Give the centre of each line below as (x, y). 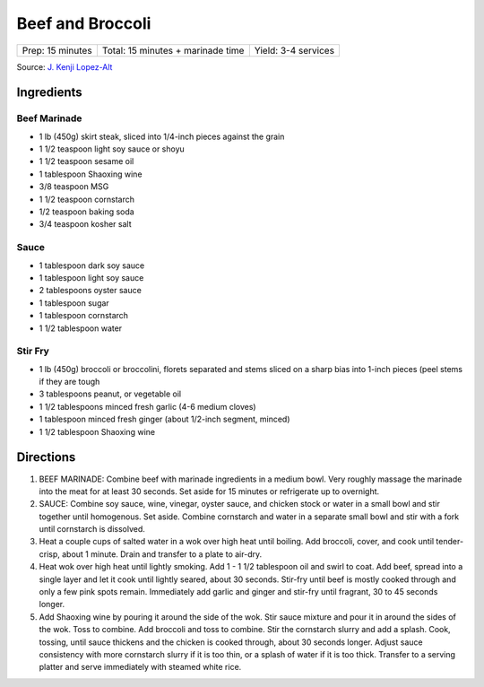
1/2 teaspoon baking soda (86, 212)
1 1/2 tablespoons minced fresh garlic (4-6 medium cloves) (147, 406)
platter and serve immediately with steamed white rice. (140, 667)
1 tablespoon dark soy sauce (92, 265)
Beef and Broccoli (84, 23)
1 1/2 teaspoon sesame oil (86, 161)
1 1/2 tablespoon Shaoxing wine (97, 431)
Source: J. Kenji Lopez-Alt (65, 66)
